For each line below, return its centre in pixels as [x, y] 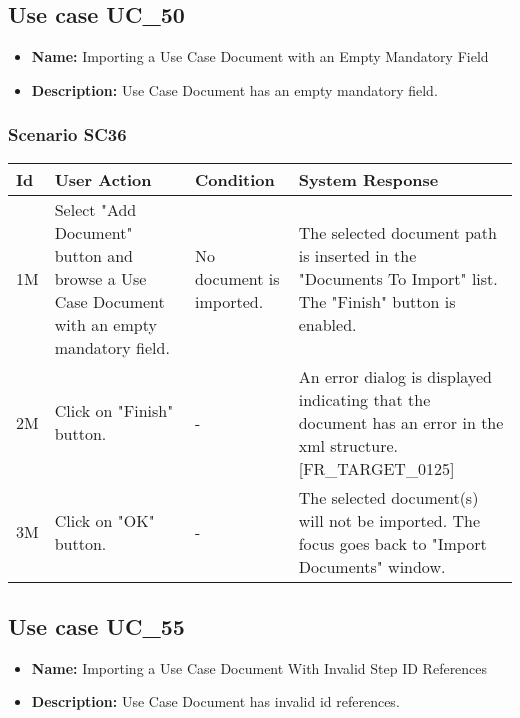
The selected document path [397, 232]
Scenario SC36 [67, 134]
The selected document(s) [388, 497]
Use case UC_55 [96, 626]
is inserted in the [357, 255]
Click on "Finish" [114, 411]
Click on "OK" [104, 520]
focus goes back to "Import [392, 543]
